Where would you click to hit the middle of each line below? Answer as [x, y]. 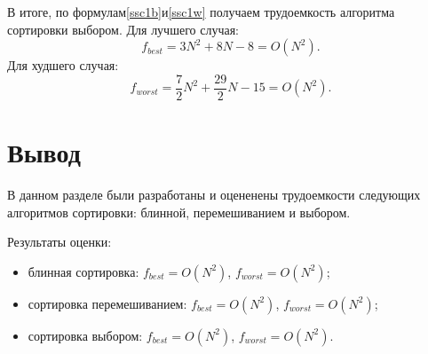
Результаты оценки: [59, 242]
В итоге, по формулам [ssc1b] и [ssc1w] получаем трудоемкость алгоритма [201, 12]
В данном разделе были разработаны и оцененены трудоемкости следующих [214, 194]
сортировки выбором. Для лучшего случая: [123, 29]
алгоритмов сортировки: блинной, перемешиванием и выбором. [179, 212]
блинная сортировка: [83, 271]
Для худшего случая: [63, 65]
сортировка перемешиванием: [107, 303]
